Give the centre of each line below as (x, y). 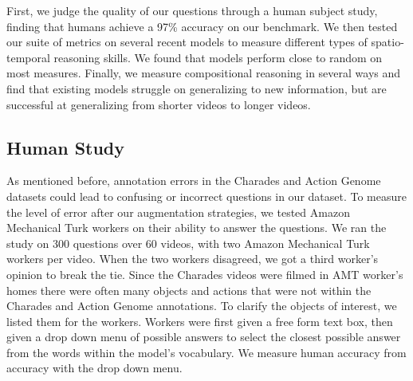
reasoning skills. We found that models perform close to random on (218, 57)
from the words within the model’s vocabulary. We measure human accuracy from (206, 352)
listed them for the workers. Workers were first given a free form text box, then (200, 321)
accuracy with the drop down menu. (94, 368)
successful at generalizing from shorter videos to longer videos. (159, 104)
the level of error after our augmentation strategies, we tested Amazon (178, 212)
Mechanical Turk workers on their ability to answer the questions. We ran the (197, 228)
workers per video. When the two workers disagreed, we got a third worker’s (193, 259)
